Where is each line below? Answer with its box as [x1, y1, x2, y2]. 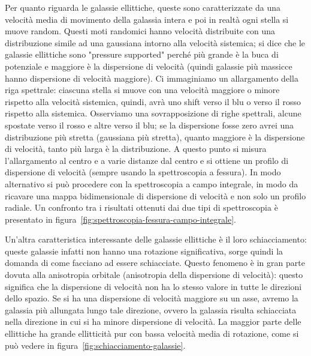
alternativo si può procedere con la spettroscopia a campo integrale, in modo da [5, 177, 298, 190]
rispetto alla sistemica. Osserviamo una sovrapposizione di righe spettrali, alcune [5, 107, 301, 119]
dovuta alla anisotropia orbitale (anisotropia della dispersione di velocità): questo [5, 268, 303, 281]
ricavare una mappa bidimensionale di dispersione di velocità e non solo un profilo [5, 189, 306, 202]
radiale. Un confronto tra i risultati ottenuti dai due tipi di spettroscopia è [5, 201, 278, 214]
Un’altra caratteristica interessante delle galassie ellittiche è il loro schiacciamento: [5, 233, 307, 246]
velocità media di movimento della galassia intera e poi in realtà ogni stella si [5, 13, 289, 25]
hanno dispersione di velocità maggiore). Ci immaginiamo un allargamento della [5, 71, 298, 84]
